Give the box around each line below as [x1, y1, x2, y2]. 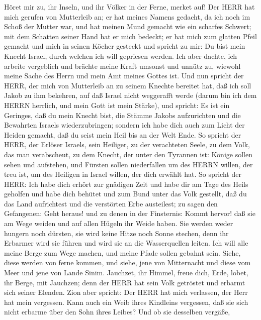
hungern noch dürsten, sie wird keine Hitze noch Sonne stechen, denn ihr [4, 228, 229, 238]
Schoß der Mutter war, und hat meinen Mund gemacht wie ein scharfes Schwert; [4, 21, 251, 32]
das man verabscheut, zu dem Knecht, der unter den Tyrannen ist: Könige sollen [4, 149, 252, 159]
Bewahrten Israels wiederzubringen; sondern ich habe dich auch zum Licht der [4, 120, 245, 130]
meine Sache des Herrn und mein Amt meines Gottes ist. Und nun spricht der [4, 70, 244, 81]
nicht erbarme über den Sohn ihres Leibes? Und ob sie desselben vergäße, [4, 306, 230, 317]
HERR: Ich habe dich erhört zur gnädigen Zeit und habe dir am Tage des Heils [4, 178, 248, 189]
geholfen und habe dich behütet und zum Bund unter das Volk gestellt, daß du [4, 188, 247, 199]
